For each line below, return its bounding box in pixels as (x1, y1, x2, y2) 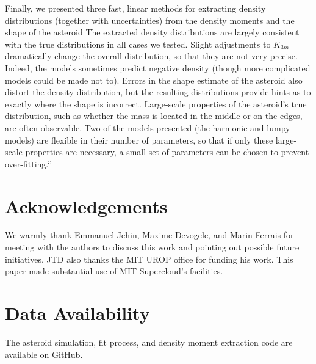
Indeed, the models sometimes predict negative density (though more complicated (5, 61, 311, 74)
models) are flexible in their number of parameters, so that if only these (5, 133, 273, 146)
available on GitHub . (5, 348, 83, 360)
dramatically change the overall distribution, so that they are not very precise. (5, 49, 298, 62)
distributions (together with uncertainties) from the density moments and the (5, 13, 295, 26)
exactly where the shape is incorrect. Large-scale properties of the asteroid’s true (5, 97, 307, 110)
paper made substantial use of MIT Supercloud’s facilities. (5, 264, 223, 277)
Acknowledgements (5, 193, 168, 218)
